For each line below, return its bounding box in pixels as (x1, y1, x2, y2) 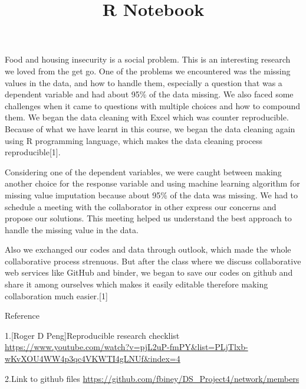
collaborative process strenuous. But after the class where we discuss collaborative (5, 254, 301, 267)
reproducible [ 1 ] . (5, 146, 61, 158)
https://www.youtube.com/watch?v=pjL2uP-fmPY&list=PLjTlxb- (5, 341, 248, 353)
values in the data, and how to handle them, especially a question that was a (5, 76, 282, 89)
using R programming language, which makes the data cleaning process (5, 134, 262, 146)
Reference (5, 309, 40, 322)
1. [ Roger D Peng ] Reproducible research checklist (5, 329, 180, 341)
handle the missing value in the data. (5, 223, 139, 236)
